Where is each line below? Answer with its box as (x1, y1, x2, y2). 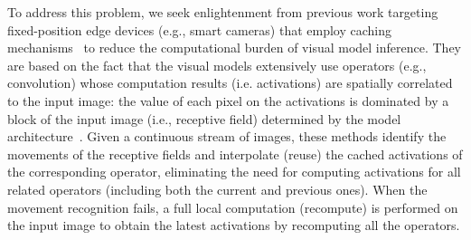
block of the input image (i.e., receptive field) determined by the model (7, 109, 401, 128)
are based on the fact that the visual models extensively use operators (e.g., (7, 55, 427, 74)
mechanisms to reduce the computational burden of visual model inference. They (7, 38, 462, 57)
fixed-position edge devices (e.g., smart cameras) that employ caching (7, 20, 392, 39)
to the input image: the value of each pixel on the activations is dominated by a (7, 91, 449, 110)
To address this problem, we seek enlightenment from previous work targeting (7, 3, 438, 21)
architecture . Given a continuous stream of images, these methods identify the (7, 127, 447, 146)
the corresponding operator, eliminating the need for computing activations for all (7, 162, 461, 181)
